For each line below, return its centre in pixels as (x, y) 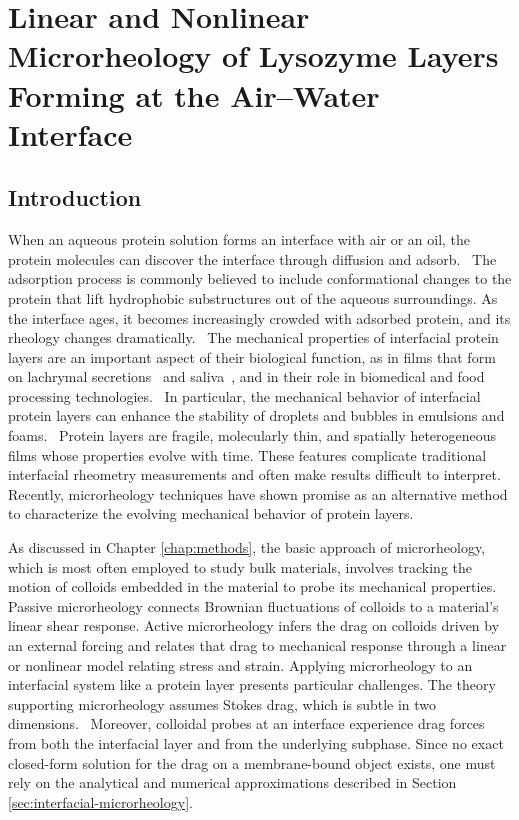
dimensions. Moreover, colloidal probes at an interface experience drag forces (246, 723)
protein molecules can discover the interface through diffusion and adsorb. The (252, 258)
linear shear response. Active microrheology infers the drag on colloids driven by (254, 625)
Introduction (75, 197)
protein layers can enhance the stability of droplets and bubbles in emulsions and (256, 415)
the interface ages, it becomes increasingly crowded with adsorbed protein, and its (259, 317)
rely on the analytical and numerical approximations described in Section (232, 782)
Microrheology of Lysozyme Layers (253, 55)
